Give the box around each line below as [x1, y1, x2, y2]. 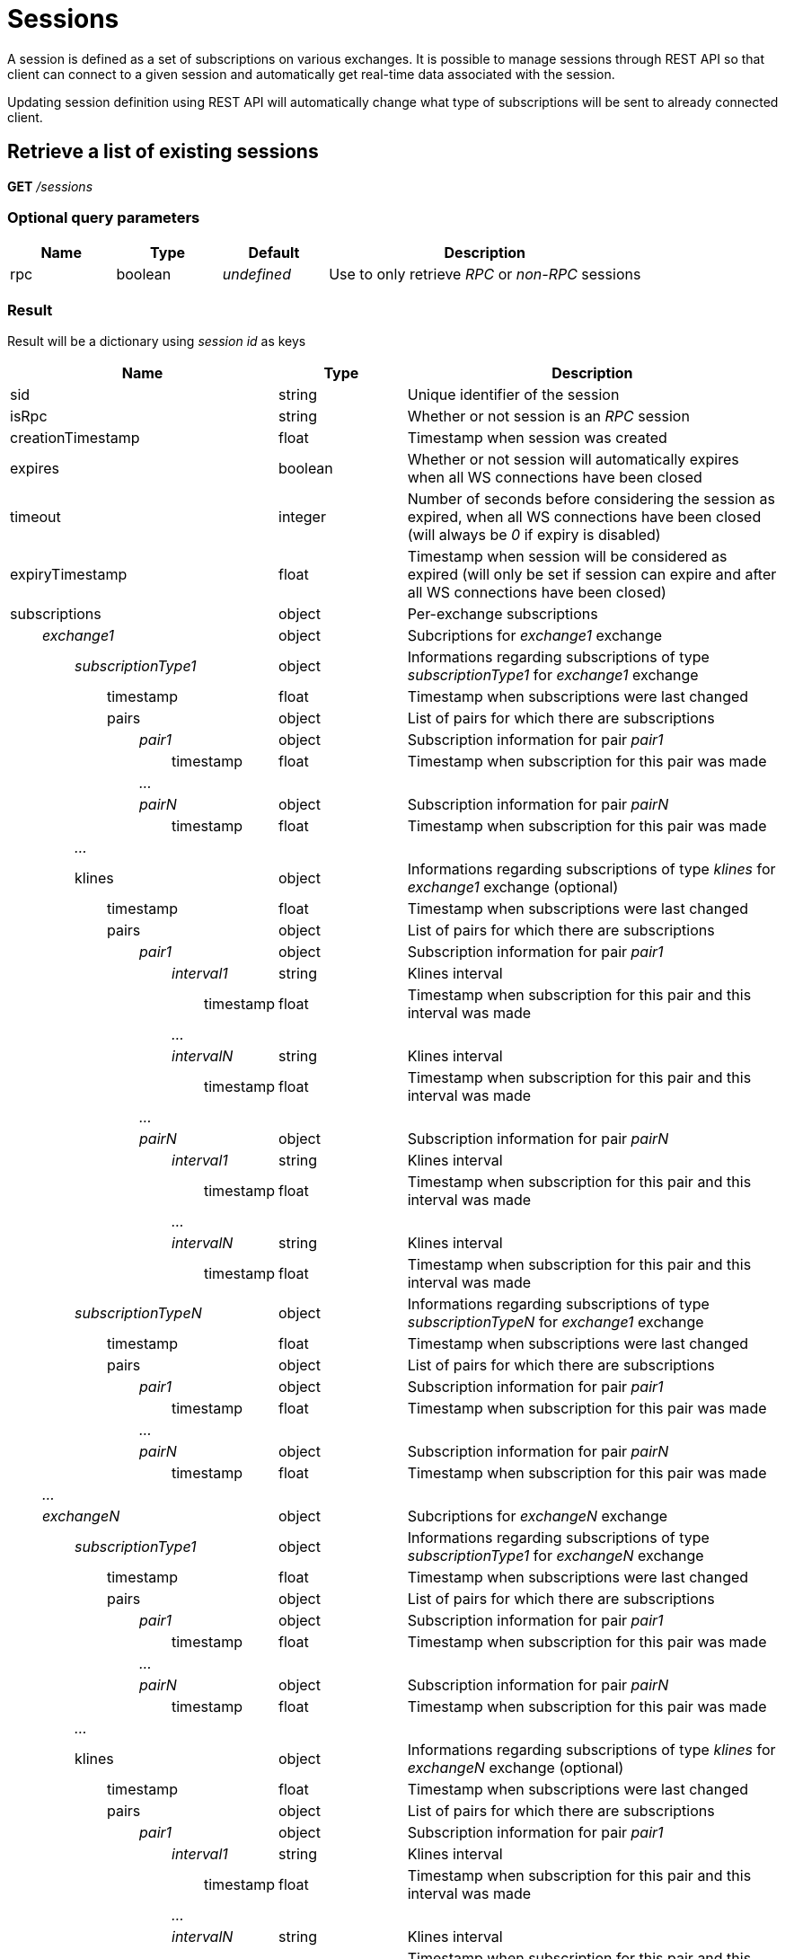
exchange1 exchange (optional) [407, 878, 619, 897]
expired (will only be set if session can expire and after [407, 565, 777, 584]
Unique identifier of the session [407, 386, 620, 404]
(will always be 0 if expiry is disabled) [407, 526, 661, 545]
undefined [222, 265, 292, 284]
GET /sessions [7, 178, 93, 194]
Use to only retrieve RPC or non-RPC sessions [329, 265, 641, 284]
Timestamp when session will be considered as [407, 547, 728, 566]
